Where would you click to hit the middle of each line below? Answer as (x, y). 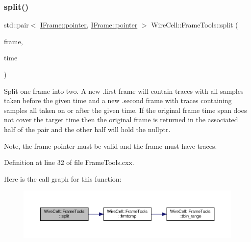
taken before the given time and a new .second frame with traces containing (118, 100)
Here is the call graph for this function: (63, 178)
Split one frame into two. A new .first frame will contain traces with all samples (124, 91)
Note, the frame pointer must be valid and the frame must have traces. (111, 146)
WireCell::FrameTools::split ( (195, 25)
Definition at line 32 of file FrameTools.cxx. (69, 162)
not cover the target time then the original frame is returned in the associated (121, 120)
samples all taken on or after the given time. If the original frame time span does (125, 110)
